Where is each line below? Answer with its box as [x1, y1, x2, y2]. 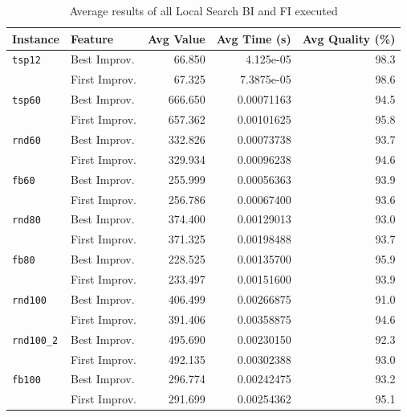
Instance [12, 30, 59, 47]
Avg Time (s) [216, 30, 291, 47]
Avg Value [148, 30, 206, 47]
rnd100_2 [12, 334, 59, 346]
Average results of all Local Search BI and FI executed [69, 2, 338, 18]
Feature [70, 30, 114, 47]
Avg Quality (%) [302, 30, 396, 47]
